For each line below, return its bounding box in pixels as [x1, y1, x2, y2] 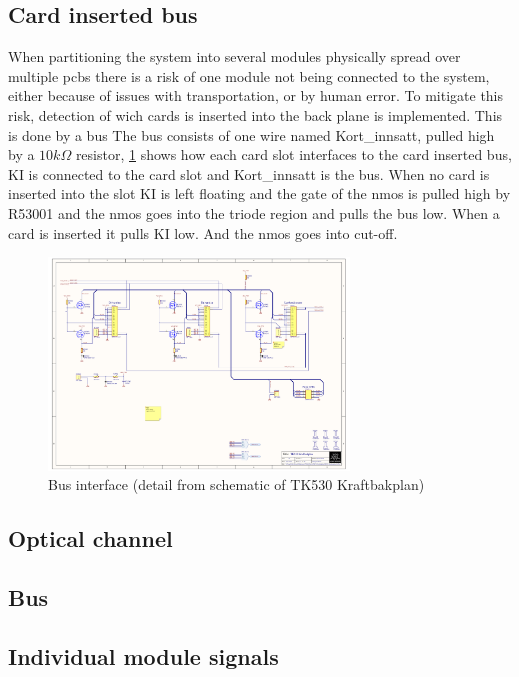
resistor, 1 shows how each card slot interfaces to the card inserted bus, [75, 144, 512, 165]
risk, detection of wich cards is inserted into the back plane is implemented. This [8, 104, 503, 125]
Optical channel [8, 523, 173, 554]
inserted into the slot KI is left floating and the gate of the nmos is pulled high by [8, 183, 511, 204]
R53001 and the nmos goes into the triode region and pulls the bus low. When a [8, 202, 500, 223]
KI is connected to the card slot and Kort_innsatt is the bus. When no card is [8, 163, 490, 184]
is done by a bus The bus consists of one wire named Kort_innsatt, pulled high [8, 124, 495, 145]
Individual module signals [8, 640, 279, 671]
